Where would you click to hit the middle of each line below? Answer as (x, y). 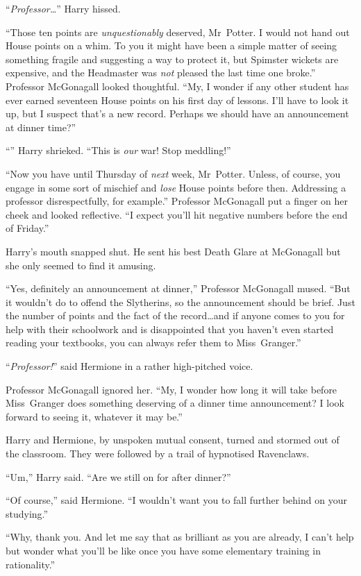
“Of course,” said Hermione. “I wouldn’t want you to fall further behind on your (176, 500)
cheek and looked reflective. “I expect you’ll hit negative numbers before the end (177, 214)
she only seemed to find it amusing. (81, 265)
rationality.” (31, 564)
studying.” (27, 513)
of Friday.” (27, 228)
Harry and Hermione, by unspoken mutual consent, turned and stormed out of (173, 440)
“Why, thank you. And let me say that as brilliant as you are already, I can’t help (180, 537)
